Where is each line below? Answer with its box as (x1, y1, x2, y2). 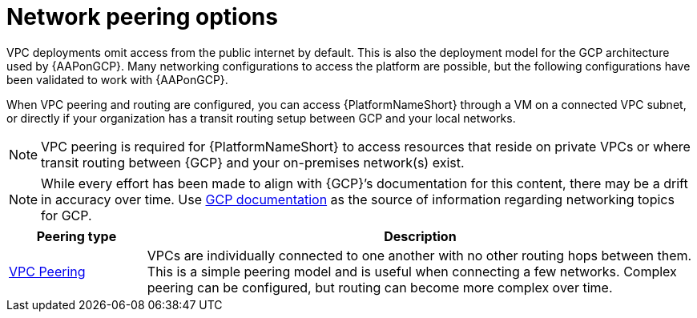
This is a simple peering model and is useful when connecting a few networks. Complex (147, 263, 677, 280)
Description (384, 227, 457, 244)
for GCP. (41, 207, 92, 223)
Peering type (36, 227, 117, 244)
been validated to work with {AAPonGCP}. (6, 72, 228, 87)
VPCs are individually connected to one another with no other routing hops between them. (147, 247, 692, 264)
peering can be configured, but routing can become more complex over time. (147, 279, 613, 296)
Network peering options (6, 3, 278, 30)
